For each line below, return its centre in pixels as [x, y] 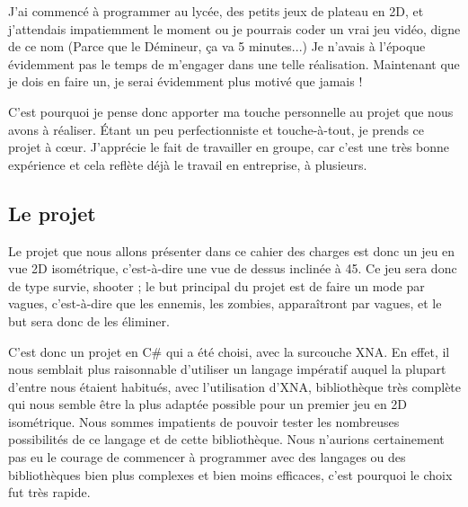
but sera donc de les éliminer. [89, 320]
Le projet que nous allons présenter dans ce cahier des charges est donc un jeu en [232, 250]
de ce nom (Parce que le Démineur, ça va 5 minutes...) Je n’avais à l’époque [217, 46]
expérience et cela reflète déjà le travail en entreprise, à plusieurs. [188, 164]
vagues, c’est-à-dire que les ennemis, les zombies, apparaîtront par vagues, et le [225, 303]
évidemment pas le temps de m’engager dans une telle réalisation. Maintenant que [234, 63]
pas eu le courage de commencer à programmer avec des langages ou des [207, 457]
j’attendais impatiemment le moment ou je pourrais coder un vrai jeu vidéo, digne [234, 28]
